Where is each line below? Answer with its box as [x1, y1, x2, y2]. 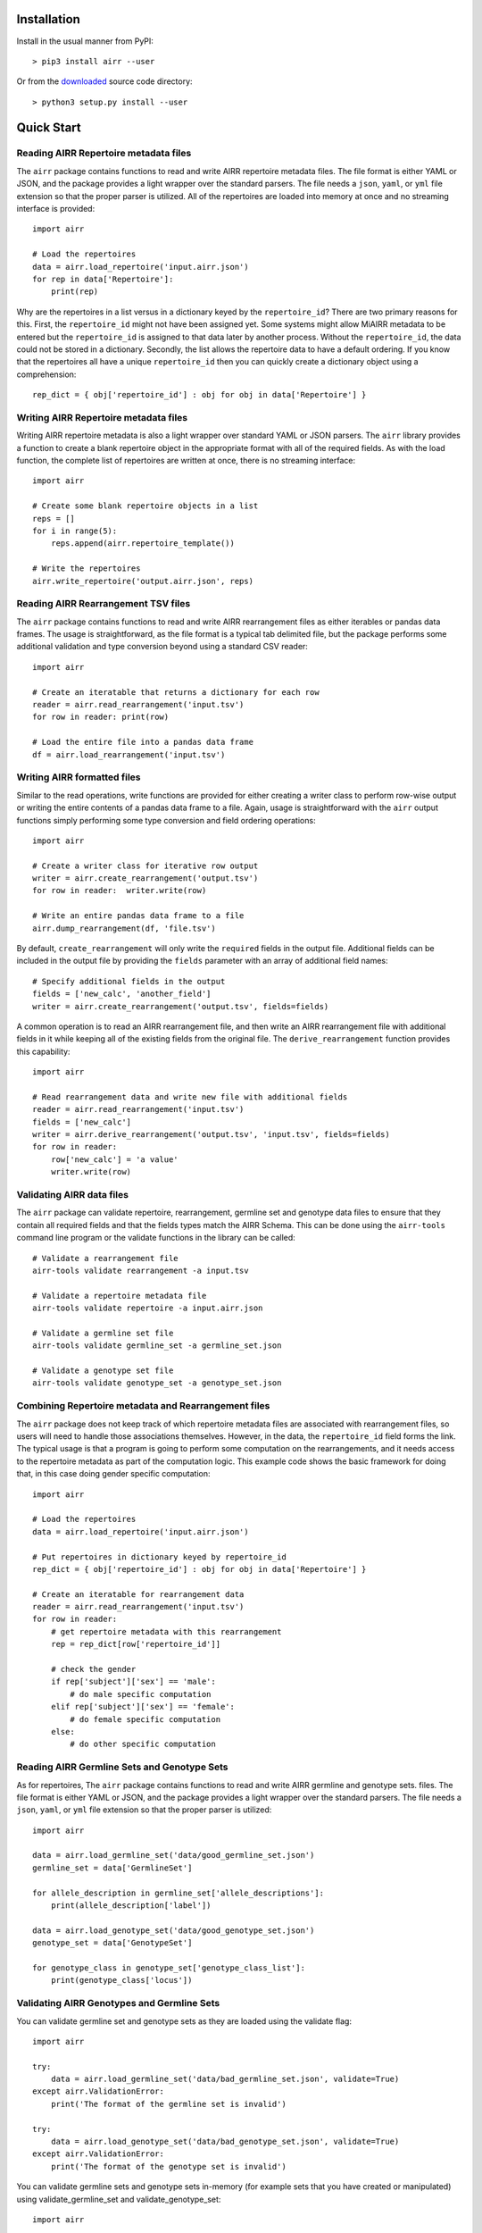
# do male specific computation [70, 1689, 212, 1699]
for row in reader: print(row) [32, 712, 170, 723]
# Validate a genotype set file [32, 1366, 174, 1376]
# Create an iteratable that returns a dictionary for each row [32, 687, 320, 697]
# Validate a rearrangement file [32, 1253, 179, 1263]
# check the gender [50, 1664, 137, 1675]
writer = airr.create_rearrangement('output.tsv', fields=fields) [32, 1001, 329, 1011]
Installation [16, 12, 80, 27]
